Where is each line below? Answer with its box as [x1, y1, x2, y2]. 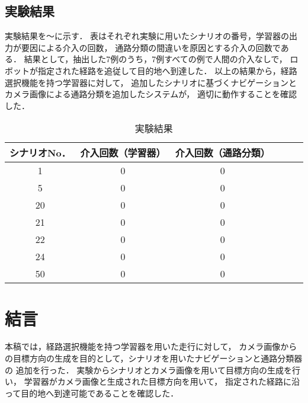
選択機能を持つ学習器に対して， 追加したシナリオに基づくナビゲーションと [5, 76, 297, 88]
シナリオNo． [9, 146, 71, 160]
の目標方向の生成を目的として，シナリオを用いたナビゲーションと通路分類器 [5, 352, 303, 364]
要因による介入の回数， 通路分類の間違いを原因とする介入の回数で [21, 41, 281, 53]
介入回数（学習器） [80, 146, 166, 160]
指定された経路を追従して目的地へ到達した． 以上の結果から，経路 [37, 64, 297, 76]
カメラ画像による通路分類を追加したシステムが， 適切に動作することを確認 [5, 88, 297, 100]
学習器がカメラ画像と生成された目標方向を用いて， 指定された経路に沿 [24, 375, 300, 388]
